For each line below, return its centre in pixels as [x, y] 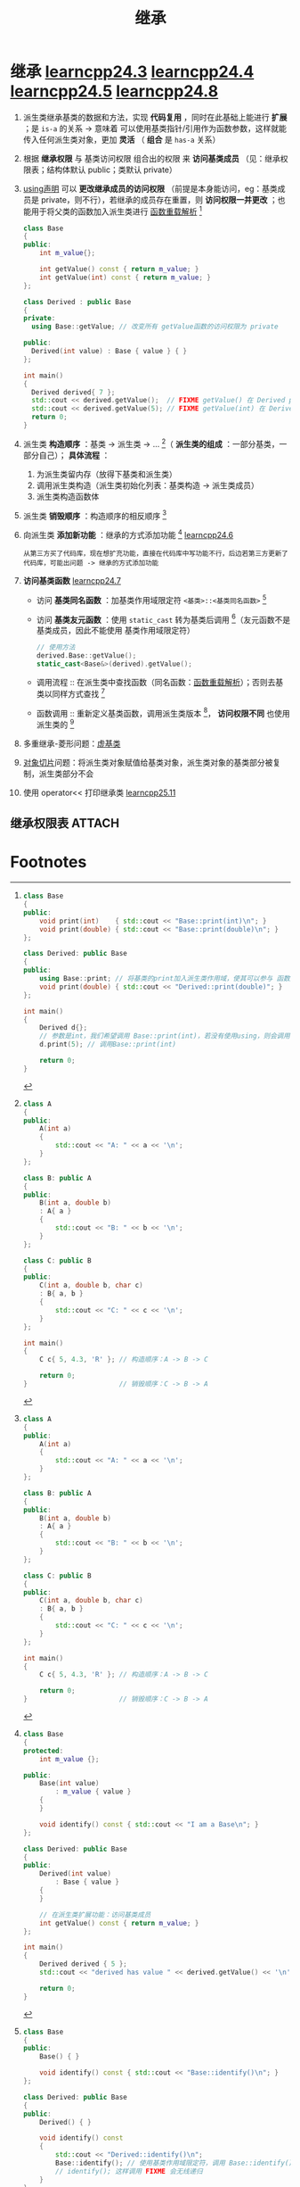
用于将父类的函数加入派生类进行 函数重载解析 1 [117, 211]
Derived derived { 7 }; [73, 392]
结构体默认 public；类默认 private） [112, 170]
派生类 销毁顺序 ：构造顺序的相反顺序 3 [95, 515]
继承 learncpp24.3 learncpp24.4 [132, 72]
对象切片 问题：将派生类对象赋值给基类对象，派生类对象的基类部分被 [148, 762]
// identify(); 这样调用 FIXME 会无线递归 [129, 2171]
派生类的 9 [55, 724]
